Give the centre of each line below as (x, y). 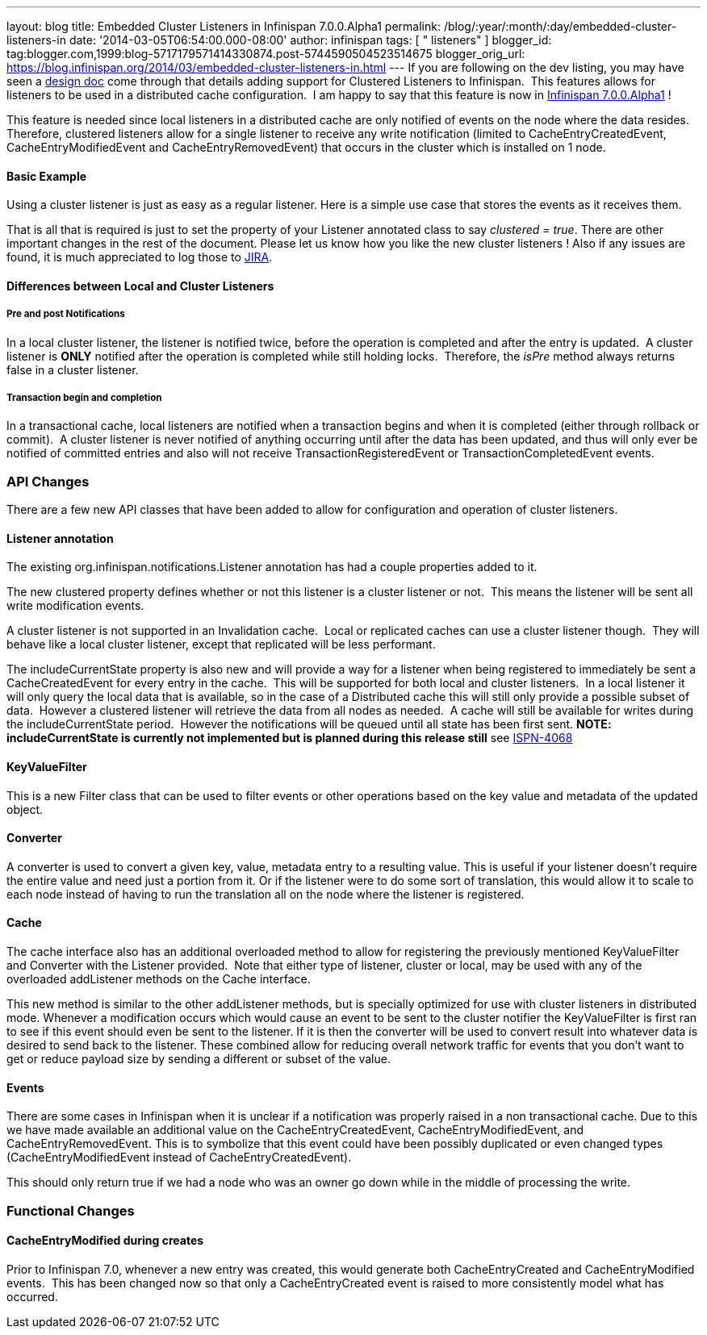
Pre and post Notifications (66, 314)
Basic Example (47, 176)
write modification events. (75, 606)
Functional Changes (71, 1210)
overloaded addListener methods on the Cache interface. (159, 979)
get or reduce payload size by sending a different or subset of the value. (199, 1059)
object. (25, 809)
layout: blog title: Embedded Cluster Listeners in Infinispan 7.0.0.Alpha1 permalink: (224, 26)
